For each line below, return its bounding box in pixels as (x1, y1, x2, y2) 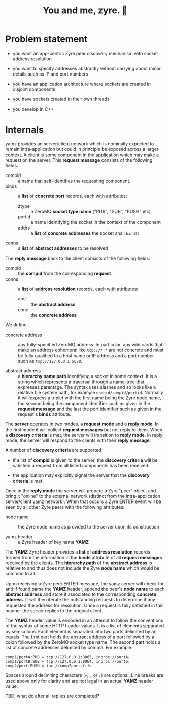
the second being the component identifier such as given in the (18, 400, 151, 406)
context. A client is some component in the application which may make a (5, 152, 159, 158)
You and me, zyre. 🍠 (43, 5, 128, 16)
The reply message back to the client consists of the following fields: (5, 255, 151, 261)
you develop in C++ (12, 106, 54, 112)
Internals (5, 124, 44, 136)
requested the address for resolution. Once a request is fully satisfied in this (5, 602, 164, 608)
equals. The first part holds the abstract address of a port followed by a (5, 634, 155, 640)
